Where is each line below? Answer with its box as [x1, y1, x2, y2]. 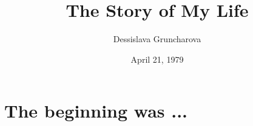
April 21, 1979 [130, 52, 184, 65]
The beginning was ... [4, 98, 188, 123]
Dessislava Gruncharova [113, 33, 201, 45]
